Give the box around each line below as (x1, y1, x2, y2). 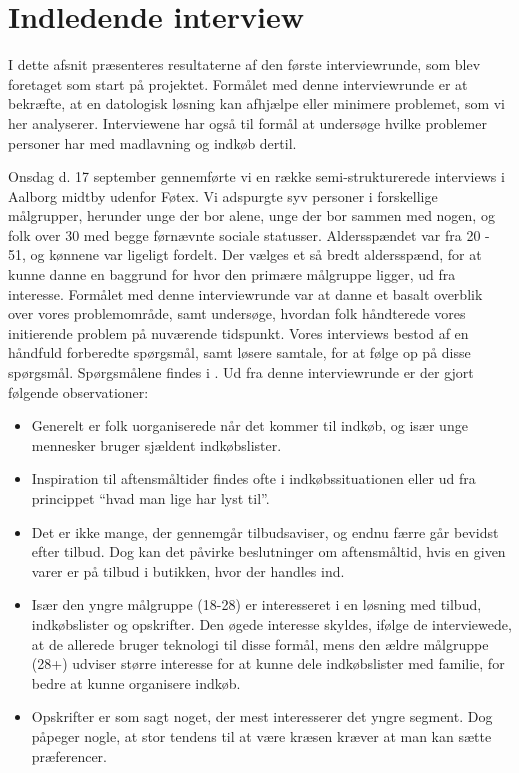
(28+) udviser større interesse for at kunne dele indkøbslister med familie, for (31, 653, 505, 674)
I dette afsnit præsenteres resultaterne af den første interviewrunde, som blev (8, 54, 481, 75)
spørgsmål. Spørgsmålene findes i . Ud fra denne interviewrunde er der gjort (8, 362, 474, 383)
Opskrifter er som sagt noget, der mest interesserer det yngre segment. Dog (31, 706, 493, 727)
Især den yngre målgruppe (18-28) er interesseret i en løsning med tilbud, (31, 594, 482, 615)
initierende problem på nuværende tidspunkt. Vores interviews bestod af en (8, 322, 469, 343)
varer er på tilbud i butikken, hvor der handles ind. (31, 560, 345, 581)
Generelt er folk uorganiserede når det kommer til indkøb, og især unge (31, 415, 468, 436)
